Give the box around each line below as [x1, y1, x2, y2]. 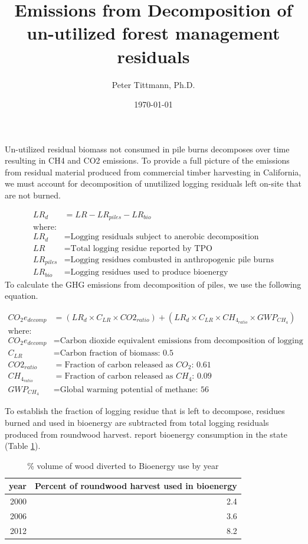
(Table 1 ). [5, 439, 41, 452]
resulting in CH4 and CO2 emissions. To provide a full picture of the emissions [5, 154, 290, 167]
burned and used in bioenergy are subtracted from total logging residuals [5, 416, 269, 428]
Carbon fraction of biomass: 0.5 [60, 349, 173, 358]
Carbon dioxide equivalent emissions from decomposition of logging [60, 336, 303, 345]
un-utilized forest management [27, 21, 280, 45]
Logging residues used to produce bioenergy [70, 268, 228, 277]
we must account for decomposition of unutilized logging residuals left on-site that [5, 177, 302, 190]
